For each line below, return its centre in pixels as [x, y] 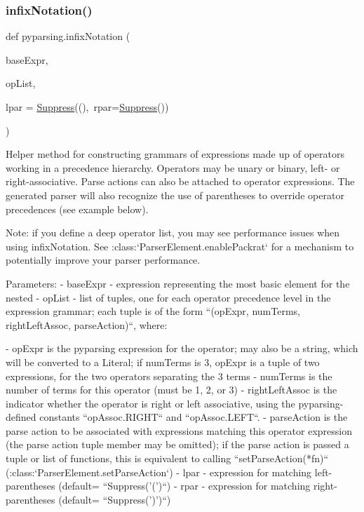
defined [21, 417]
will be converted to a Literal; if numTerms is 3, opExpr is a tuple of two [163, 362]
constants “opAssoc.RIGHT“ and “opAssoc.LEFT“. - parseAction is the [194, 417]
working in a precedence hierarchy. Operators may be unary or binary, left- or [173, 167]
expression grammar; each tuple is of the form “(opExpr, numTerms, [153, 311]
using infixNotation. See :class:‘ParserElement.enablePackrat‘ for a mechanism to [180, 246]
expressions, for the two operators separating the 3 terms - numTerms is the [169, 376]
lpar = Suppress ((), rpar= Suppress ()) [87, 107]
